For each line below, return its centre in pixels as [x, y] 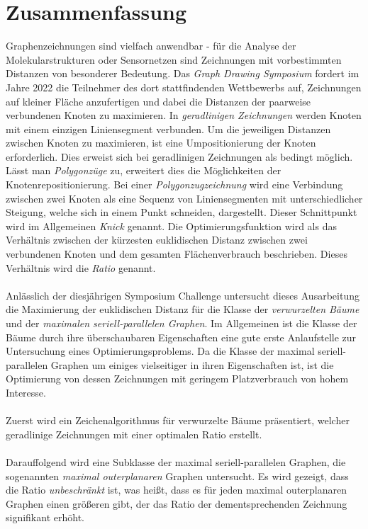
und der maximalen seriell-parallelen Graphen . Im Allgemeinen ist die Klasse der [182, 323]
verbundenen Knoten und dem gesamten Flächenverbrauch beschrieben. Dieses [177, 254]
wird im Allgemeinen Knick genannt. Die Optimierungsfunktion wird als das [171, 226]
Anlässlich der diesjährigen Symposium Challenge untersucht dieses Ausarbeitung [183, 295]
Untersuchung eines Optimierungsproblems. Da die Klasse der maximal [160, 351]
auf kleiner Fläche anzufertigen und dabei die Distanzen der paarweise [158, 101]
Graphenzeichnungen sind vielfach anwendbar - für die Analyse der [151, 46]
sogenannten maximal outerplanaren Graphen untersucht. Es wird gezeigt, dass [177, 476]
